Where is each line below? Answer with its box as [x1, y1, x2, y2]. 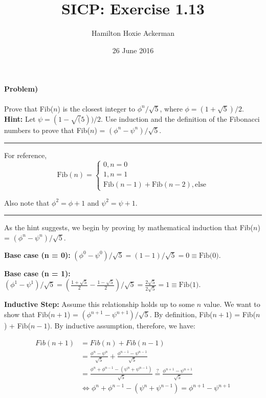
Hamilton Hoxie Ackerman [91, 28, 175, 38]
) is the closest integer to [57, 103, 136, 114]
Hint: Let [4, 113, 36, 124]
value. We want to [203, 299, 260, 309]
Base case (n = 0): [4, 249, 71, 260]
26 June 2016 [112, 45, 154, 55]
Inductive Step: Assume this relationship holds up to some [4, 299, 195, 309]
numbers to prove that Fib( [4, 124, 90, 135]
